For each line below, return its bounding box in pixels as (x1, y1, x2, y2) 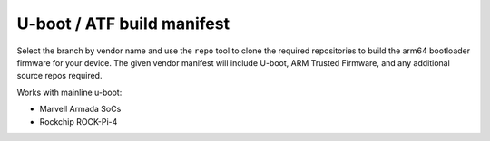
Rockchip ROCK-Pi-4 (39, 116, 118, 127)
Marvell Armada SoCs (39, 104, 122, 115)
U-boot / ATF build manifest (16, 14, 230, 33)
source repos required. (16, 70, 103, 81)
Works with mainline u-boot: (16, 87, 122, 98)
